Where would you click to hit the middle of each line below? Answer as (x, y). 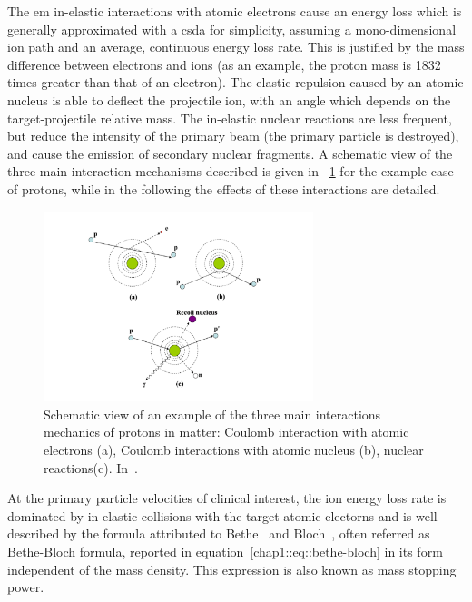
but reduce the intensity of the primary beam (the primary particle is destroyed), (233, 136)
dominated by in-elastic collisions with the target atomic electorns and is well (222, 515)
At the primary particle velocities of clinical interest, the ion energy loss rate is (227, 498)
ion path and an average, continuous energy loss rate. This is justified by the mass (236, 47)
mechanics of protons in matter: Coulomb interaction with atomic (226, 432)
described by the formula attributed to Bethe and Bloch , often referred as (219, 533)
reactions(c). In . (91, 467)
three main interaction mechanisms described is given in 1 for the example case (231, 171)
